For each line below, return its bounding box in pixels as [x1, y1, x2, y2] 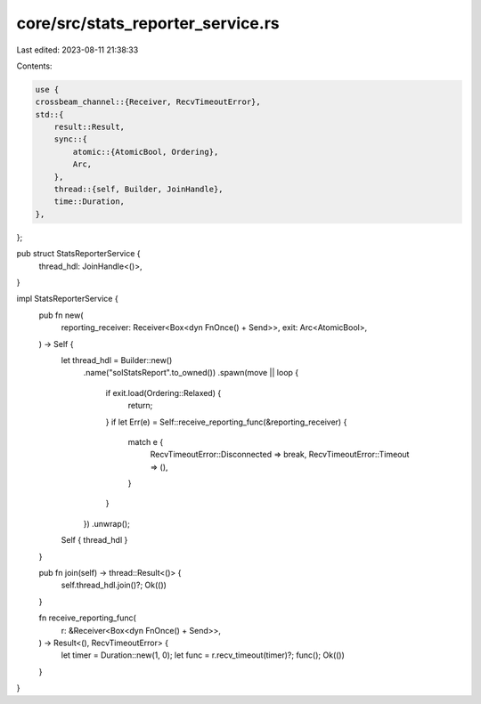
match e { [127, 436, 164, 447]
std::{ [35, 109, 64, 119]
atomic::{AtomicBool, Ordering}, [72, 147, 219, 157]
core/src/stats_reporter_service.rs [16, 13, 280, 33]
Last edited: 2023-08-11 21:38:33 [16, 45, 139, 55]
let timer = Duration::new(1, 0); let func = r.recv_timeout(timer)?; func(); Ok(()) [61, 650, 345, 660]
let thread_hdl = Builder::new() [61, 354, 173, 365]
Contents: [16, 61, 53, 71]
